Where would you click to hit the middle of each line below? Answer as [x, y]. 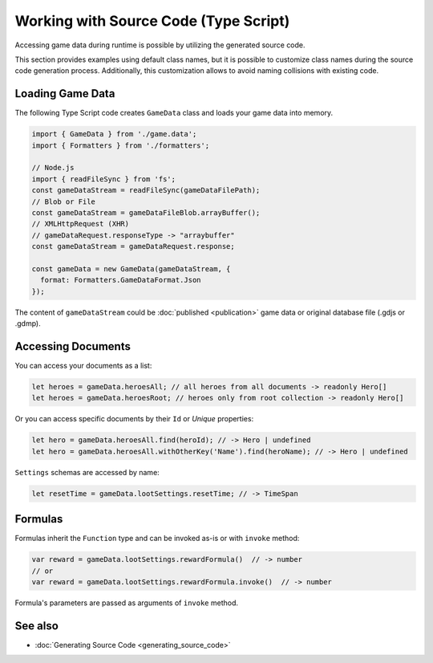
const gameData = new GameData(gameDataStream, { [131, 268]
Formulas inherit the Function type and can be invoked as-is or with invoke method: [157, 539]
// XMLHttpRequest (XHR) [81, 224]
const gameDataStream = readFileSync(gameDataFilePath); [146, 190]
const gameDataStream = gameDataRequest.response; [134, 246]
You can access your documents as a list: [83, 365]
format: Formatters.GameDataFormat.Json [121, 280]
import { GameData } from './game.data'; [114, 134]
